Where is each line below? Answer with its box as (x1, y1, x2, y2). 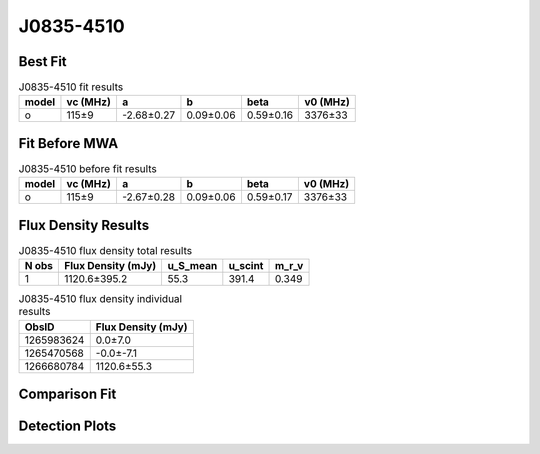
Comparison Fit (18, 386, 117, 403)
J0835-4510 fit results (18, 80, 124, 94)
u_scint (228, 259, 264, 273)
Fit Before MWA (18, 135, 119, 152)
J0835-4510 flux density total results (18, 244, 193, 258)
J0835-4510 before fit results (18, 162, 157, 176)
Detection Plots (18, 418, 117, 435)
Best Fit (18, 53, 67, 70)
